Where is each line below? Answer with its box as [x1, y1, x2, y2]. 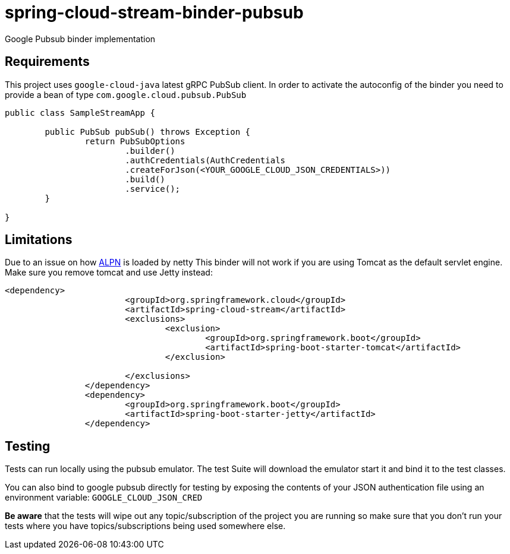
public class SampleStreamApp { [5, 107, 155, 118]
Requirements [5, 54, 90, 69]
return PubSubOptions [84, 136, 185, 146]
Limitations [5, 232, 73, 248]
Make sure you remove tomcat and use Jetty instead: [5, 267, 213, 278]
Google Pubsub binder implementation [5, 33, 156, 44]
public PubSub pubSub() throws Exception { [45, 126, 251, 137]
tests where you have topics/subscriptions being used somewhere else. [5, 521, 286, 531]
